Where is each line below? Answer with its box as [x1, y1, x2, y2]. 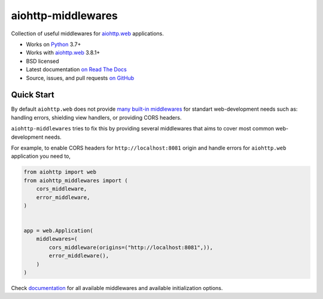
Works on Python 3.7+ [26, 41, 81, 48]
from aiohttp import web [23, 169, 97, 176]
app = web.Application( [23, 227, 94, 234]
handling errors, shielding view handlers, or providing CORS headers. [11, 114, 182, 121]
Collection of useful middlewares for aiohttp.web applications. [11, 30, 164, 37]
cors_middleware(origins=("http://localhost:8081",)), [48, 244, 214, 251]
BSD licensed [26, 57, 59, 65]
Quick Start [11, 90, 54, 100]
